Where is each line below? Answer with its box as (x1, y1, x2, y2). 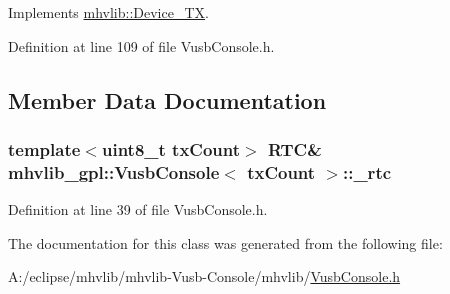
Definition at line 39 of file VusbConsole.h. (8, 199, 268, 220)
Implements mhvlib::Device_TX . (8, 2, 209, 22)
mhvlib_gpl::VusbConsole (8, 159, 220, 184)
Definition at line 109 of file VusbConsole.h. (8, 35, 275, 56)
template (8, 136, 81, 161)
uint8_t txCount (101, 136, 241, 161)
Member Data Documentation (8, 84, 327, 115)
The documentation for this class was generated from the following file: (8, 232, 443, 253)
